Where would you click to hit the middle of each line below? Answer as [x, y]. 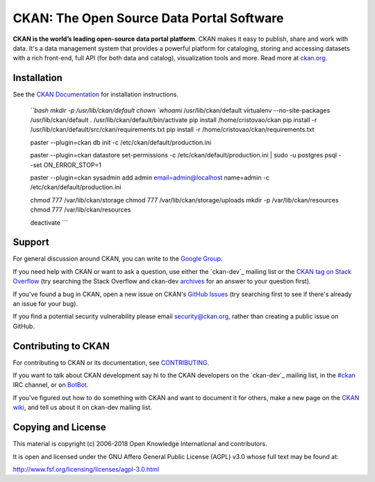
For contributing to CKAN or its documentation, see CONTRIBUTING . [111, 362]
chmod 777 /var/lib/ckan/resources [81, 210]
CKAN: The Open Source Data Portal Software [148, 18]
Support [31, 242]
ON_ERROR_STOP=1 [73, 165]
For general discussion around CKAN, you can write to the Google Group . [118, 259]
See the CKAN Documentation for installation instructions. [95, 94]
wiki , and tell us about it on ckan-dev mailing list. [82, 407]
